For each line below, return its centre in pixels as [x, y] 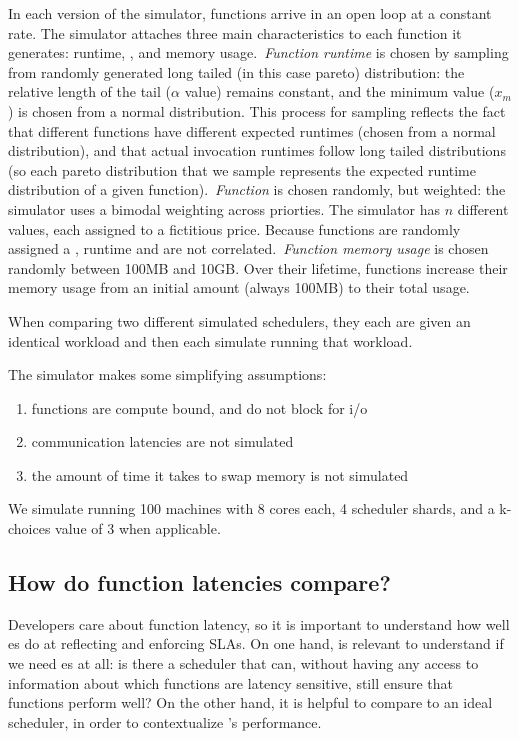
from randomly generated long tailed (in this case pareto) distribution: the [236, 71]
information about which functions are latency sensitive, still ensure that [231, 682]
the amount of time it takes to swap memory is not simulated [220, 474]
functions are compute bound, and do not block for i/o [199, 407]
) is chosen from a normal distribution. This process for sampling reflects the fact [257, 110]
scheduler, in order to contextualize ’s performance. [165, 721]
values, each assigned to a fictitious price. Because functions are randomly [234, 228]
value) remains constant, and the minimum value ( [339, 91]
